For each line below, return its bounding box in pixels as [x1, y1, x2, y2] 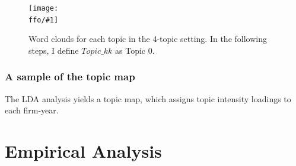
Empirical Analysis [5, 139, 162, 163]
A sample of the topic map [5, 69, 135, 84]
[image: [28, 4, 59, 12]
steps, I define [28, 44, 79, 56]
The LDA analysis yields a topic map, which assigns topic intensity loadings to [5, 92, 291, 105]
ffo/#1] [28, 15, 59, 24]
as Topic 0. [115, 44, 155, 56]
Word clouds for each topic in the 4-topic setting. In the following [28, 32, 267, 45]
